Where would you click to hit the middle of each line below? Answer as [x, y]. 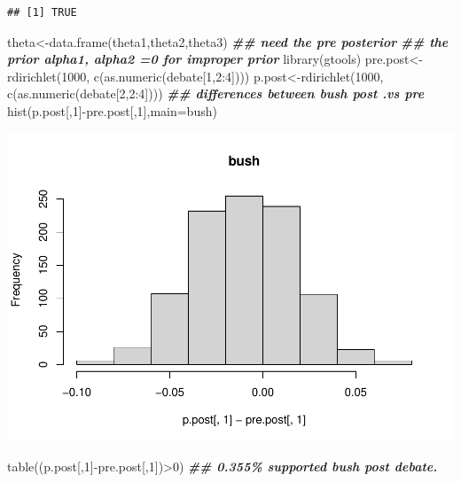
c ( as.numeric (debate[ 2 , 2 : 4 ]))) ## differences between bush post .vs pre [216, 93]
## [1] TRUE [42, 12]
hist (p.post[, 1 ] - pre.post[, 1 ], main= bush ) [112, 110]
